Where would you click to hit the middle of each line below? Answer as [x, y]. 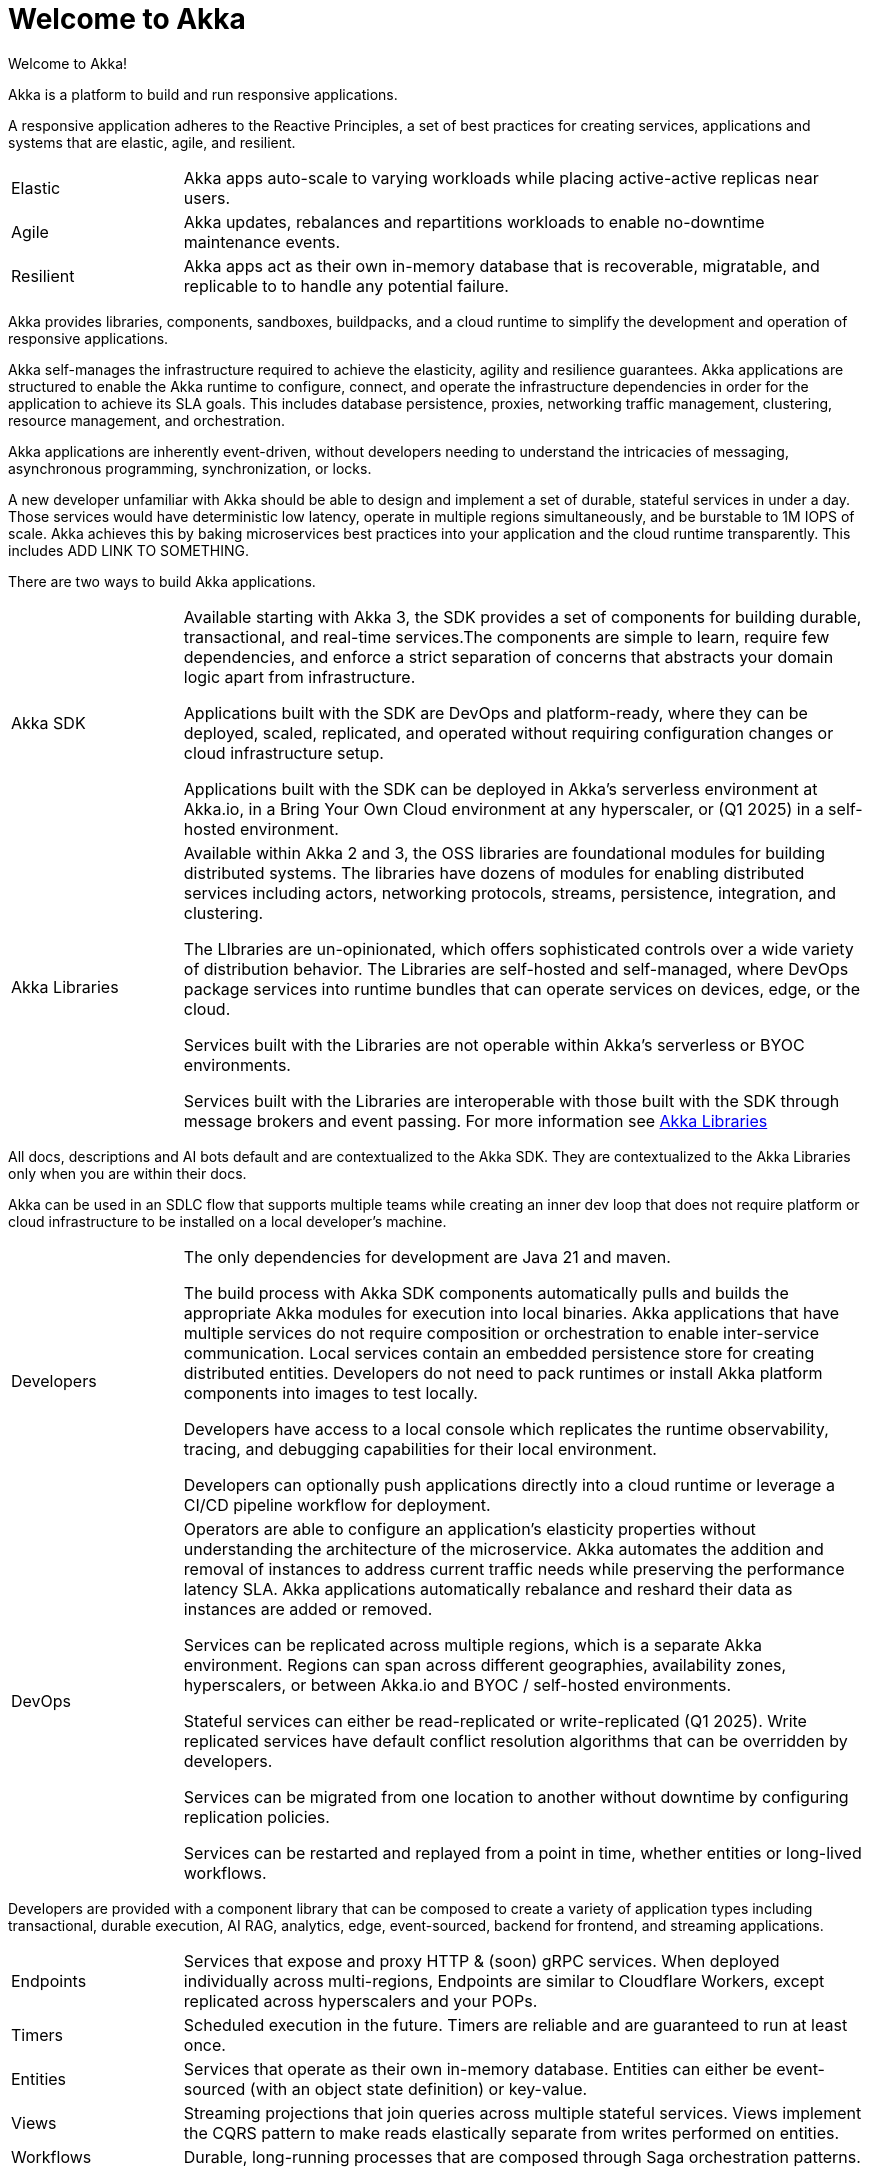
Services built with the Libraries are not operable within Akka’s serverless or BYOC [494, 1044]
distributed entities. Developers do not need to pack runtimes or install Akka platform [503, 1372]
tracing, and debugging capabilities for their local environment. [420, 1448]
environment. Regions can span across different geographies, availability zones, [485, 1664]
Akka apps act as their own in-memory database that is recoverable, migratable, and [501, 265]
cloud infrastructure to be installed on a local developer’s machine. [227, 1221]
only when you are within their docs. [127, 1173]
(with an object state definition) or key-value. [418, 2088]
